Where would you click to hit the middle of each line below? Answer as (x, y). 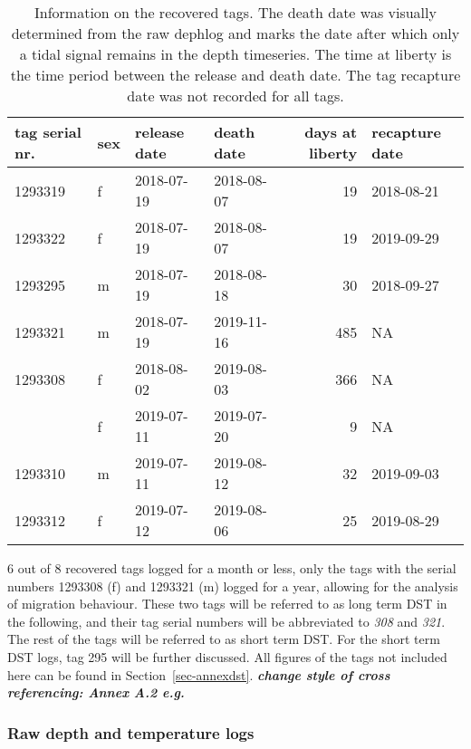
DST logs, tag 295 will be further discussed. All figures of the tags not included (227, 656)
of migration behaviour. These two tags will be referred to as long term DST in (227, 604)
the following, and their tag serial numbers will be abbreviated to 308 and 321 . (226, 621)
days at (331, 132)
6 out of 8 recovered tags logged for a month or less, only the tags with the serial (232, 568)
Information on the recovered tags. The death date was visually (235, 12)
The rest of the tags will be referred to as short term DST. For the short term (224, 639)
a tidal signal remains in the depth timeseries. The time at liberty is (235, 54)
